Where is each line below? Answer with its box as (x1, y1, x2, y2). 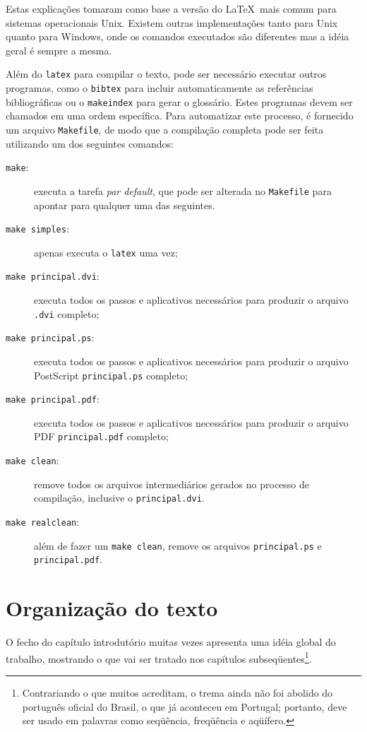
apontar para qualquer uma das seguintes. (34, 197, 215, 212)
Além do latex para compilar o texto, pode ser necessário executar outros (6, 66, 327, 81)
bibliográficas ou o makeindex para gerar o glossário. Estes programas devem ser (6, 94, 353, 109)
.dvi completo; (34, 306, 100, 321)
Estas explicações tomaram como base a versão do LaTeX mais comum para (6, 1, 337, 16)
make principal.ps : (6, 330, 95, 345)
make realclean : (6, 514, 80, 529)
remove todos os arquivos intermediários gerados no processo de (34, 476, 310, 491)
